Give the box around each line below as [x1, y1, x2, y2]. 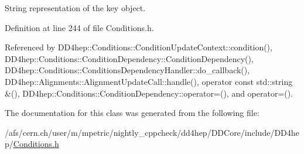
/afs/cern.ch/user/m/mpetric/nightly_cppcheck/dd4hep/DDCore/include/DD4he [5, 126, 299, 138]
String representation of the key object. [5, 2, 146, 13]
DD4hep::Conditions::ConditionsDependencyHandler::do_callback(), [5, 64, 250, 76]
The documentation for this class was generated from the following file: [5, 107, 259, 119]
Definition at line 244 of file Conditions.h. [5, 21, 154, 33]
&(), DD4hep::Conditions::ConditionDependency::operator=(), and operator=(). [5, 87, 293, 99]
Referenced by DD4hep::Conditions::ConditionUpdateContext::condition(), [5, 41, 272, 53]
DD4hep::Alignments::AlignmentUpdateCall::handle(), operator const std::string [5, 75, 293, 87]
